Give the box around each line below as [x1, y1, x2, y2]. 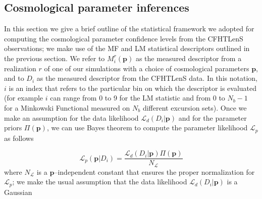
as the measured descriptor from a [135, 53, 242, 63]
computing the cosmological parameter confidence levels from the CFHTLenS [4, 33, 243, 43]
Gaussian [4, 186, 32, 197]
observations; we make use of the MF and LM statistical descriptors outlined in [4, 43, 250, 54]
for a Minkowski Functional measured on [4, 102, 130, 113]
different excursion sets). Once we [142, 102, 247, 113]
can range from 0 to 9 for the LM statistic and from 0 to [50, 92, 225, 103]
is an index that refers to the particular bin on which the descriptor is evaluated [9, 82, 257, 93]
